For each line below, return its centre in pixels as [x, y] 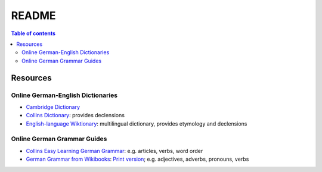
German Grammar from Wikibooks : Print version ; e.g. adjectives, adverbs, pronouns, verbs [137, 159]
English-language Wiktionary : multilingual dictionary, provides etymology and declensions [137, 123]
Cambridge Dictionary [53, 107]
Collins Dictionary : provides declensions [75, 115]
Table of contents [33, 33]
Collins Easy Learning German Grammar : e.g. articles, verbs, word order [114, 151]
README [33, 15]
